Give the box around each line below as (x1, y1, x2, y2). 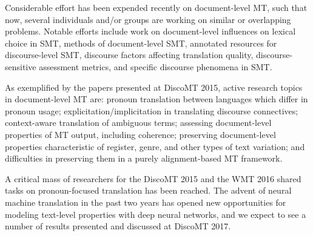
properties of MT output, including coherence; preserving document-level (5, 128, 276, 140)
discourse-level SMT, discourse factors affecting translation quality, (5, 48, 254, 61)
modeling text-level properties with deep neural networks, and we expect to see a (5, 208, 306, 220)
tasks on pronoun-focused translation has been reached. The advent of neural (5, 184, 292, 197)
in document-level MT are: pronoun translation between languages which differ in (5, 93, 308, 105)
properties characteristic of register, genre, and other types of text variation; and (5, 140, 305, 152)
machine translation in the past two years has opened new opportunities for (5, 195, 286, 208)
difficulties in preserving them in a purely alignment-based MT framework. (5, 152, 283, 165)
